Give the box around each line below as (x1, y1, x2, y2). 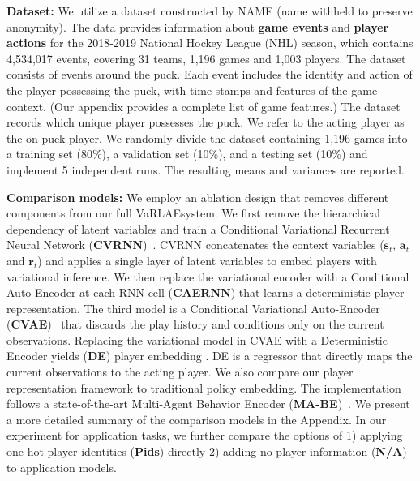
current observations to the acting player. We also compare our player (6, 363, 354, 380)
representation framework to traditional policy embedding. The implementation (6, 379, 401, 396)
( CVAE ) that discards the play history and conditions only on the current (6, 316, 384, 333)
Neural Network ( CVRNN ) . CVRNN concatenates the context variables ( (6, 236, 384, 253)
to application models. (6, 458, 117, 475)
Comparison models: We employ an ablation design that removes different (6, 188, 389, 205)
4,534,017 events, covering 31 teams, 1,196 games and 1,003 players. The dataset (6, 49, 406, 67)
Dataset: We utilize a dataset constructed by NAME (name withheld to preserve (6, 2, 413, 19)
